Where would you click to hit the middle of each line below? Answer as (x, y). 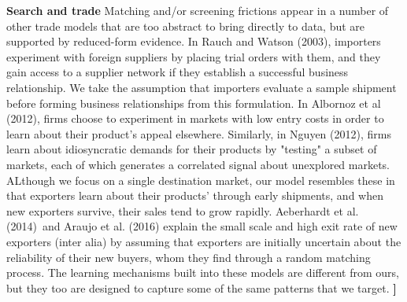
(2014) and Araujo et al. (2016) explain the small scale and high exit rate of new (202, 226)
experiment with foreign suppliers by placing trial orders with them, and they (194, 56)
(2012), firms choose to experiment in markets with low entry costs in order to (195, 118)
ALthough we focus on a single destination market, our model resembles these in (201, 180)
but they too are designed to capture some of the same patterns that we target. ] (202, 287)
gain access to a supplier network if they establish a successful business (178, 72)
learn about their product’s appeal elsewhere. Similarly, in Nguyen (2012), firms (199, 133)
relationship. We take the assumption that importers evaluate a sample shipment (202, 87)
